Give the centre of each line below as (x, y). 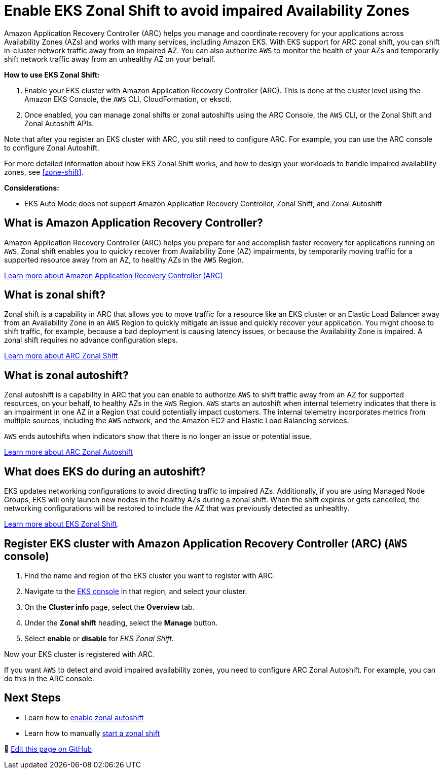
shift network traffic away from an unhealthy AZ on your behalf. (110, 59)
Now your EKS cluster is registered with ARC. (80, 654)
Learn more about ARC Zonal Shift (61, 356)
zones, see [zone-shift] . (44, 172)
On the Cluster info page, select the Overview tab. (109, 607)
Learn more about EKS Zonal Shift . (62, 524)
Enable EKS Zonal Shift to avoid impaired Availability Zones (207, 11)
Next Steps (32, 698)
